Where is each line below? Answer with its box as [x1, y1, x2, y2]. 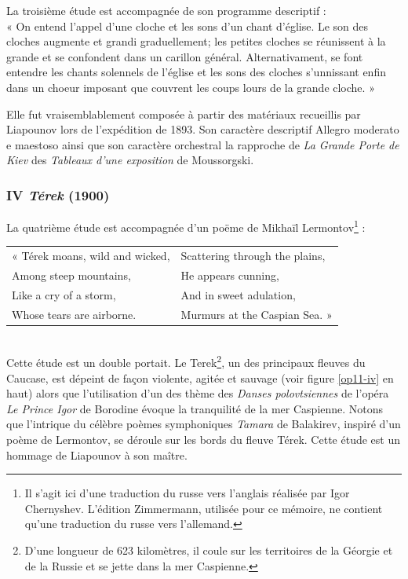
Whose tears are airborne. [12, 306, 137, 322]
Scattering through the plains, [180, 247, 326, 264]
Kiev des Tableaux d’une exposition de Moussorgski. [6, 152, 254, 168]
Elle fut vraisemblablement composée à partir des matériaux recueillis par [6, 105, 361, 122]
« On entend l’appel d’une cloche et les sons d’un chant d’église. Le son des [6, 17, 369, 34]
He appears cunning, [180, 267, 279, 283]
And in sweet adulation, [180, 286, 296, 302]
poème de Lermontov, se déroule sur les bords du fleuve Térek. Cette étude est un [6, 431, 400, 447]
